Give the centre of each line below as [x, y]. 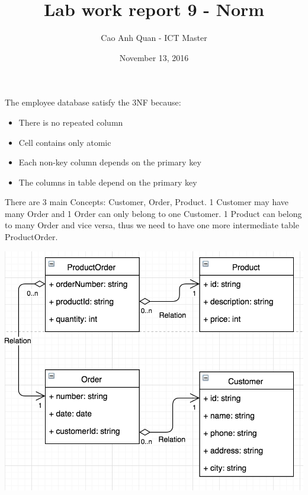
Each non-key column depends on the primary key [110, 162]
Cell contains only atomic [65, 142]
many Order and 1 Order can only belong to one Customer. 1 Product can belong [153, 213]
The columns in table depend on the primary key [108, 182]
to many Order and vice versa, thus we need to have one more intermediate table [152, 225]
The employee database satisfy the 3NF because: [93, 102]
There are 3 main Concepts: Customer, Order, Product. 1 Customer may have [147, 202]
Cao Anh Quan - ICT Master [154, 38]
